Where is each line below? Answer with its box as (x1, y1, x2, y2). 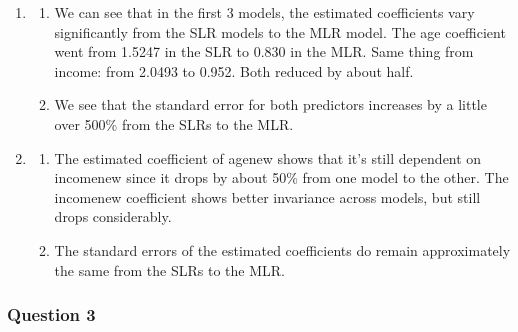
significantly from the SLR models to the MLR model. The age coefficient (54, 21, 506, 42)
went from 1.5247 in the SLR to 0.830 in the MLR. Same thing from (54, 41, 474, 62)
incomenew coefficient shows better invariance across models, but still (54, 186, 481, 207)
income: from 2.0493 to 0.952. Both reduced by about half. (54, 60, 414, 81)
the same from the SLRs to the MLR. (54, 259, 285, 280)
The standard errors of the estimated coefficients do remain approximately (54, 239, 511, 260)
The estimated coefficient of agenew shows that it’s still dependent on (54, 147, 482, 168)
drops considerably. (54, 206, 172, 227)
